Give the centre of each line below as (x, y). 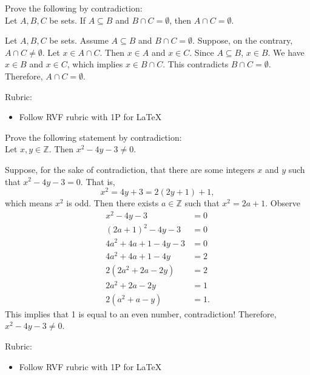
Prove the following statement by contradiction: (93, 137)
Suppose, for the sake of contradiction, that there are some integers (130, 169)
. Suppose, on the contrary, (243, 40)
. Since (202, 52)
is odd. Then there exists (113, 203)
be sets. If (68, 20)
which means (29, 203)
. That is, (98, 181)
